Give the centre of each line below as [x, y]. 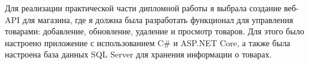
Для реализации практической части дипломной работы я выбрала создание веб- [152, 8]
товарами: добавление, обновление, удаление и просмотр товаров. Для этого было [154, 31]
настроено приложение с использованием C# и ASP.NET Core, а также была [148, 42]
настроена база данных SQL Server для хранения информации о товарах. [138, 54]
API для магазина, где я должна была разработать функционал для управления [149, 19]
